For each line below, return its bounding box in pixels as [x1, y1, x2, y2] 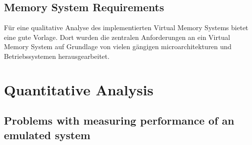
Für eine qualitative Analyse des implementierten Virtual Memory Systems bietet [4, 22, 249, 33]
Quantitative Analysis [4, 79, 154, 99]
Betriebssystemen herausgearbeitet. [4, 51, 110, 61]
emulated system [4, 127, 91, 142]
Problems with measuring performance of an [4, 113, 234, 128]
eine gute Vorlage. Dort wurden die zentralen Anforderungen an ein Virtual [4, 32, 230, 42]
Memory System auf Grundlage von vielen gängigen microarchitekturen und [4, 41, 232, 52]
